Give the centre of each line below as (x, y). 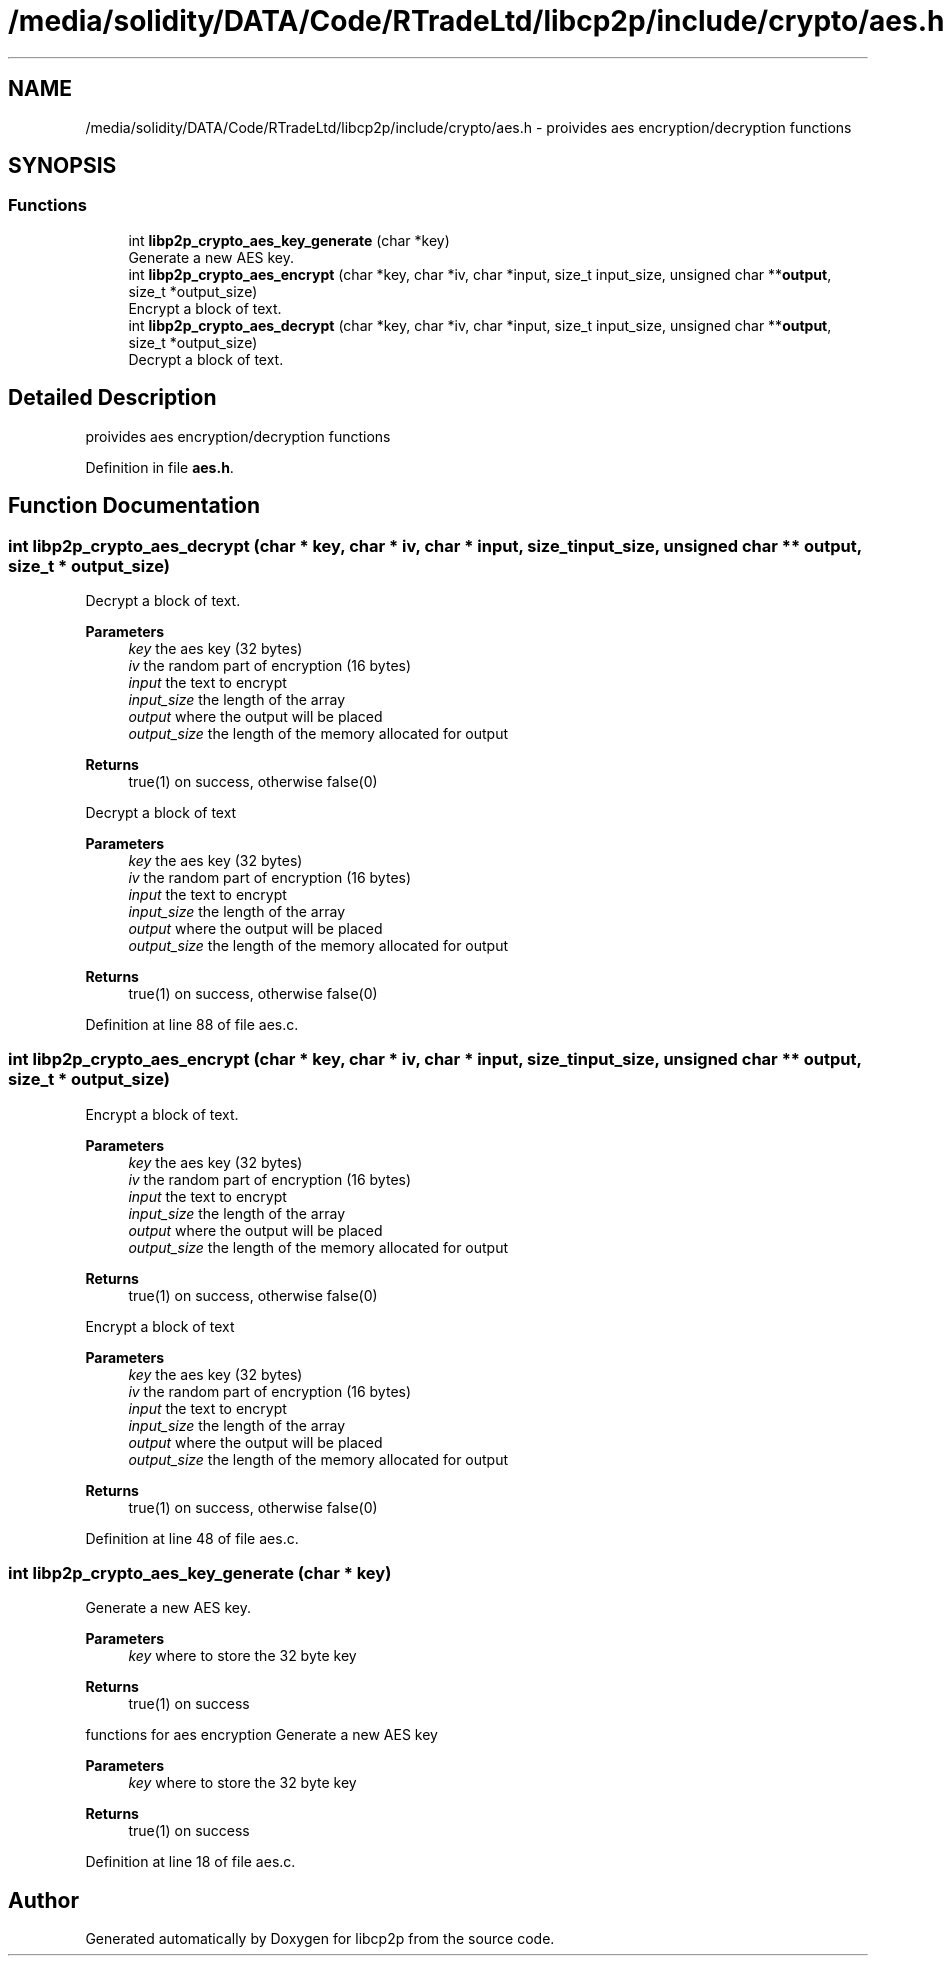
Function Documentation (134, 506)
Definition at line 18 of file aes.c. (190, 1862)
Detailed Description (112, 398)
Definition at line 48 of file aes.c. (192, 1538)
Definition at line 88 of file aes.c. (192, 1024)
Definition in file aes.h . (159, 467)
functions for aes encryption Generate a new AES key (261, 1735)
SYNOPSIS (62, 166)
